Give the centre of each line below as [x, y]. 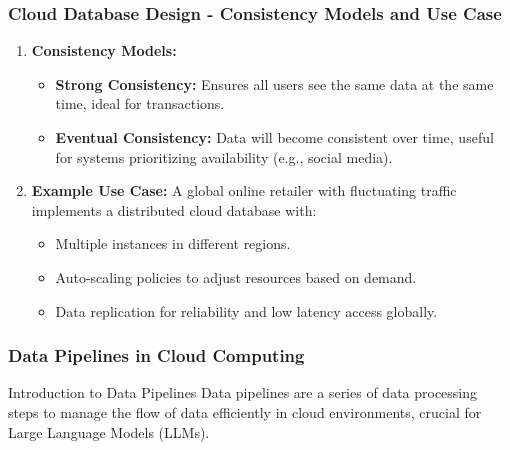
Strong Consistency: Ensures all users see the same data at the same [274, 83]
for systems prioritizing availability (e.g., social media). [224, 156]
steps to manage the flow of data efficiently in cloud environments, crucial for [245, 411]
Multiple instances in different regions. [173, 243]
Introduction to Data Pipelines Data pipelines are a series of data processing [243, 392]
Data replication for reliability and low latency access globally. [246, 310]
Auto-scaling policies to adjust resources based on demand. [236, 276]
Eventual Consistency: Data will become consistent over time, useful [274, 137]
